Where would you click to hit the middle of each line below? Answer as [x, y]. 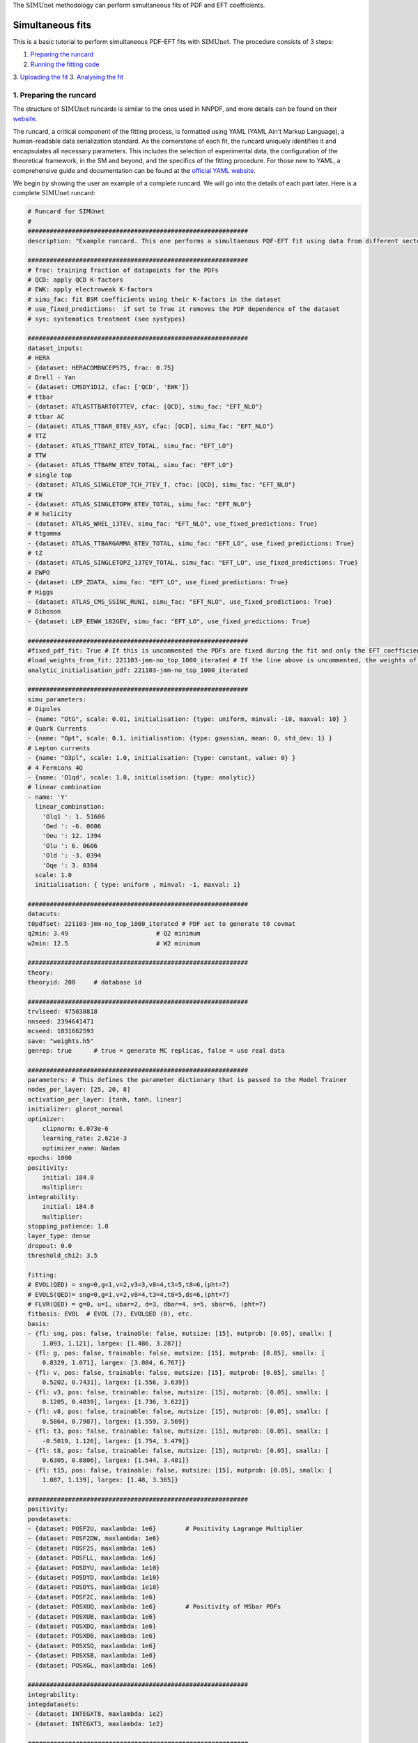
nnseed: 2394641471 [61, 1021]
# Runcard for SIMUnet [66, 212]
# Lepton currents [59, 748]
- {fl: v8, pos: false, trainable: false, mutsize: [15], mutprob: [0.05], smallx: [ [178, 1411]
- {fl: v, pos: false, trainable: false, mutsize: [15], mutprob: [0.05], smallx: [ [176, 1372]
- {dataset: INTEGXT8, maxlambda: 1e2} [95, 1714]
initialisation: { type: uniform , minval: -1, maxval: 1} [138, 885]
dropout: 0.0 [50, 1246]
